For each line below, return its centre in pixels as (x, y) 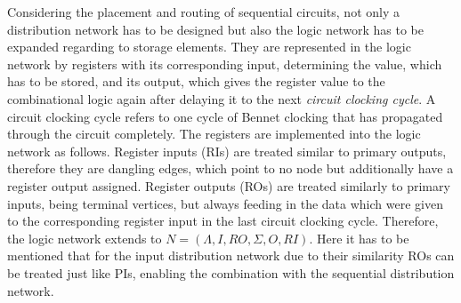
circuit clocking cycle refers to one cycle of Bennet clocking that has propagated (225, 116)
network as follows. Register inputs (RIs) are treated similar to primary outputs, (227, 151)
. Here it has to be (359, 238)
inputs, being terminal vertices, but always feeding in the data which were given (225, 203)
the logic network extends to (85, 238)
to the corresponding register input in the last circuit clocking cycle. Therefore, (223, 221)
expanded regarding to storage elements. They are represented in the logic (209, 47)
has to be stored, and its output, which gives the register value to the (196, 81)
